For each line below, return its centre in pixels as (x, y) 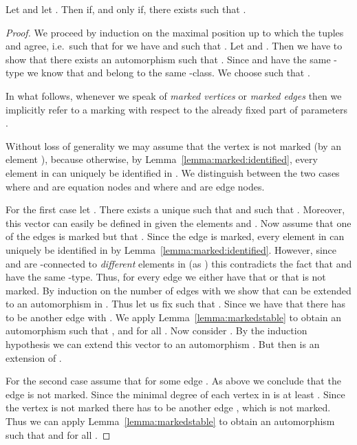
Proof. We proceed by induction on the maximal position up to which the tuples (175, 32)
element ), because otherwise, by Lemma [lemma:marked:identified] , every (162, 159)
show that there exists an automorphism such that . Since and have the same (168, 59)
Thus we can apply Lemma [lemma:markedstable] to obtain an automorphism (170, 421)
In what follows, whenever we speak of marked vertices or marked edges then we (174, 95)
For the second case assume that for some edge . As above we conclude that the (173, 381)
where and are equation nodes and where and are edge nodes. (135, 186)
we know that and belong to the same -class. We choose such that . (169, 73)
